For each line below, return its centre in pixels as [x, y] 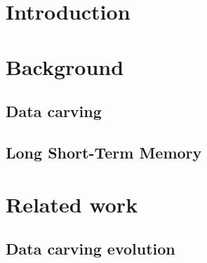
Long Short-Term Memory [104, 152]
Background [65, 66]
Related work [72, 204]
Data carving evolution [91, 249]
